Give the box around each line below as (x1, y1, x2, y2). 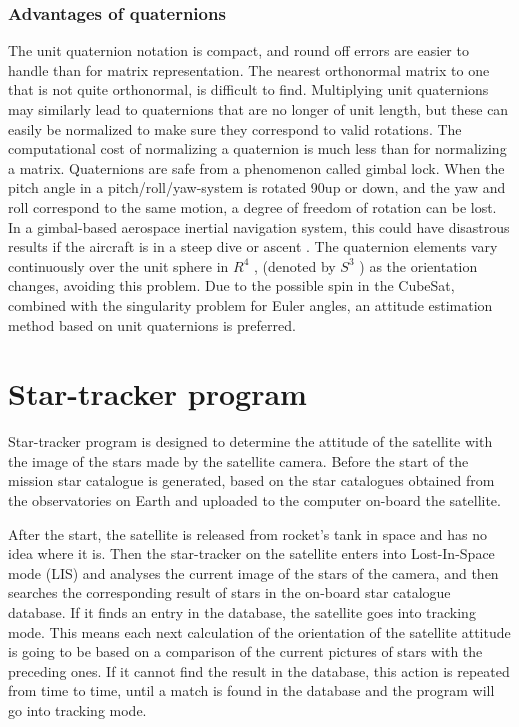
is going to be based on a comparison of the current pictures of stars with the (8, 641, 483, 662)
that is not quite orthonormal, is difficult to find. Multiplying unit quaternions (8, 79, 489, 100)
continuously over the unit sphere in (8, 255, 229, 276)
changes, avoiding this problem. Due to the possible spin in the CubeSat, (8, 275, 455, 296)
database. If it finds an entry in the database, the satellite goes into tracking (8, 602, 476, 622)
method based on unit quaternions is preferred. (8, 314, 296, 335)
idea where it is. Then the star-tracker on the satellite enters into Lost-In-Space (8, 543, 495, 564)
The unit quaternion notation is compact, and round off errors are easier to (8, 40, 469, 61)
